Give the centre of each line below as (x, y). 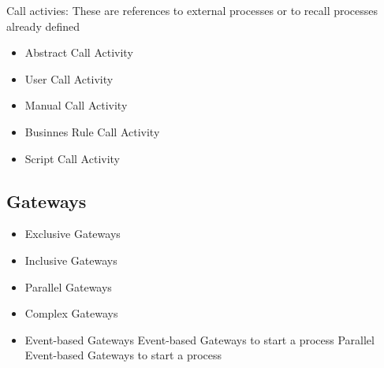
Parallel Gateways (68, 286)
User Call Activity (69, 78)
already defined (43, 26)
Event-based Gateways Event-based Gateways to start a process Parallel (199, 339)
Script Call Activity (73, 158)
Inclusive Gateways (71, 260)
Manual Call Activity (76, 105)
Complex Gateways (71, 313)
